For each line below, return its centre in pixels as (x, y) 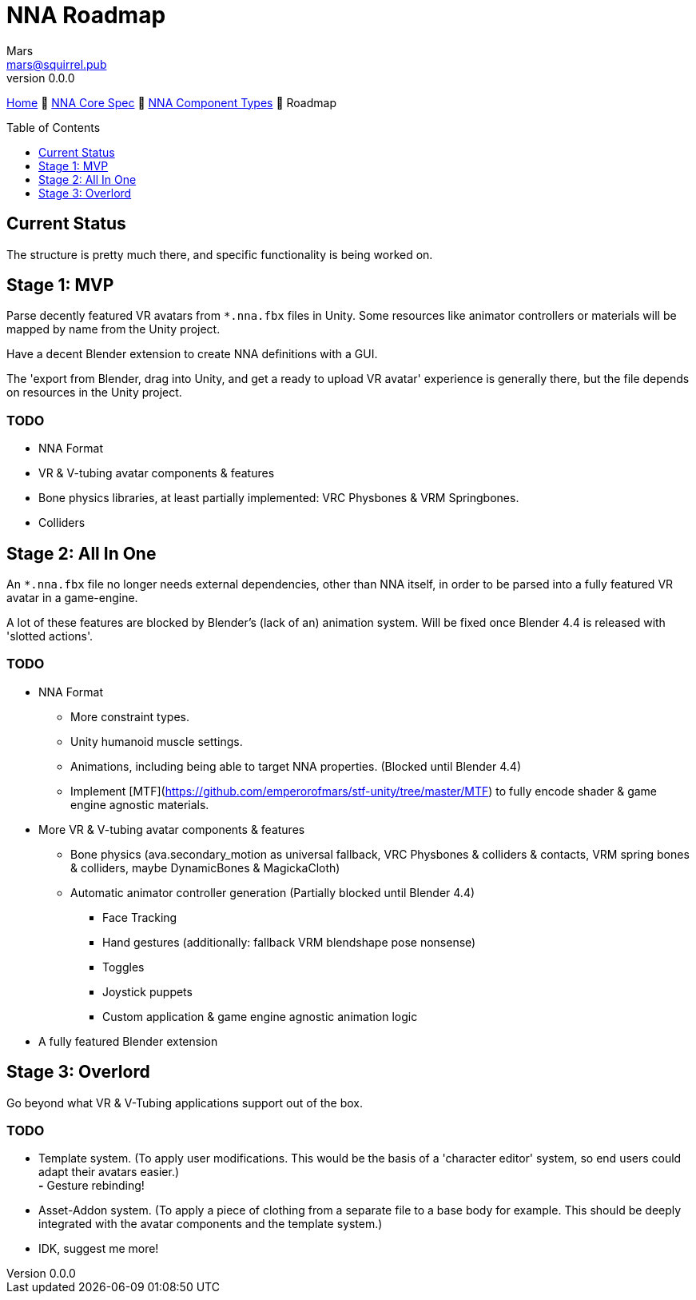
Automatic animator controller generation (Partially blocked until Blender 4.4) (273, 892)
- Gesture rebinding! (91, 1186)
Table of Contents (54, 127)
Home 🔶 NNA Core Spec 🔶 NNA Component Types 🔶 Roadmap (171, 102)
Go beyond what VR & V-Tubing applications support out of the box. (185, 1103)
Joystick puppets (147, 991)
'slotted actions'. (50, 636)
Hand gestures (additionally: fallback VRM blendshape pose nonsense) (289, 942)
